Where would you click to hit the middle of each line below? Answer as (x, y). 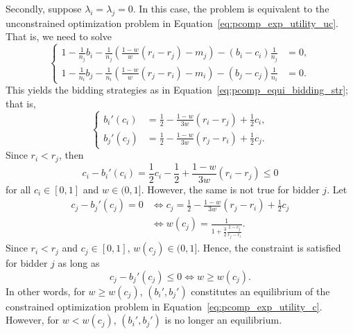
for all (18, 189)
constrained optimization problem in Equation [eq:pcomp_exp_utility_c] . (164, 306)
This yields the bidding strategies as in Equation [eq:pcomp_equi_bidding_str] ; (177, 90)
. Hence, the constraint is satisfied (269, 248)
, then (71, 155)
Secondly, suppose (44, 8)
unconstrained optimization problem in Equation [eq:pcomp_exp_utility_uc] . (172, 23)
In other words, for (45, 291)
